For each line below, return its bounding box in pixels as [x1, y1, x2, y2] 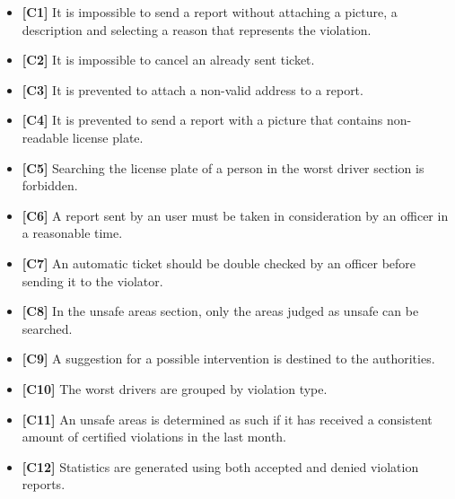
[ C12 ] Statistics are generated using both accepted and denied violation [22, 457, 419, 476]
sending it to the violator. [22, 271, 163, 290]
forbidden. [22, 176, 78, 195]
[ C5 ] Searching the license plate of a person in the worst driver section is [22, 158, 424, 177]
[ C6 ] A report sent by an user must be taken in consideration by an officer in [22, 206, 449, 224]
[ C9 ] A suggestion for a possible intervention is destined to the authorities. [22, 349, 435, 368]
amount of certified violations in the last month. [22, 427, 287, 446]
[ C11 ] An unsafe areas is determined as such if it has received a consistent [22, 409, 433, 428]
